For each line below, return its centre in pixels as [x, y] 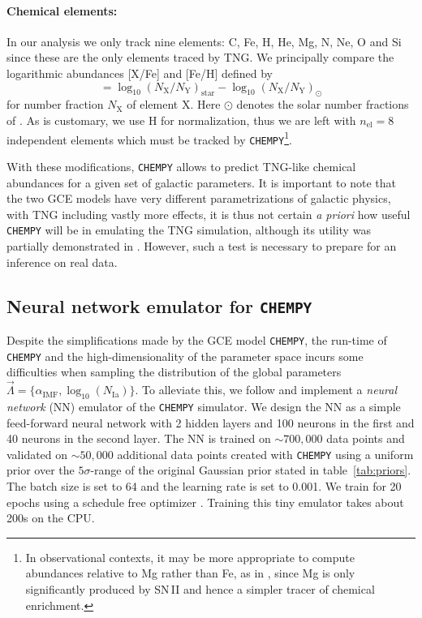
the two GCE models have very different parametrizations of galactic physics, [199, 198]
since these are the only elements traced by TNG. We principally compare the [200, 57]
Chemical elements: [62, 10]
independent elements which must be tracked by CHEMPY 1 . [149, 138]
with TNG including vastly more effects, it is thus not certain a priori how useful [209, 214]
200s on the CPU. [51, 518]
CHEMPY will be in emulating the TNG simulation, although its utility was [189, 230]
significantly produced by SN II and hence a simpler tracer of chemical [200, 588]
